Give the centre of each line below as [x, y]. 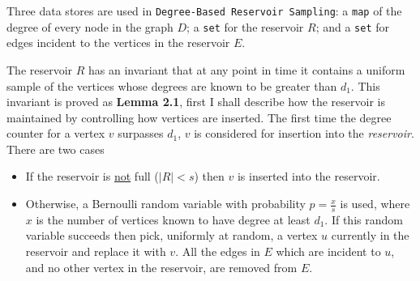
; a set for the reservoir [245, 26]
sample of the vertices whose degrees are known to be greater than [172, 85]
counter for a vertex [56, 133]
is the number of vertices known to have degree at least [173, 219]
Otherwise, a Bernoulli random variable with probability [165, 204]
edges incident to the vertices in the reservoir [118, 43]
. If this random [364, 219]
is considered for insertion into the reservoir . [304, 133]
